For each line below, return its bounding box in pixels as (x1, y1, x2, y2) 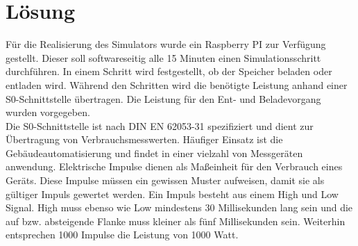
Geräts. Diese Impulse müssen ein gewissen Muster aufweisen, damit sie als (6, 173, 325, 188)
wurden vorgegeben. (6, 105, 90, 120)
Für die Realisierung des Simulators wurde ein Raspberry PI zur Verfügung (6, 37, 326, 51)
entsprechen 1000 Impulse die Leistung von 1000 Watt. (6, 227, 239, 242)
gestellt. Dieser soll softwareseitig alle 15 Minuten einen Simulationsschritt (6, 50, 321, 65)
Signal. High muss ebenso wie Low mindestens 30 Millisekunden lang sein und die (6, 200, 353, 215)
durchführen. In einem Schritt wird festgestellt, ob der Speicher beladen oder (6, 64, 332, 79)
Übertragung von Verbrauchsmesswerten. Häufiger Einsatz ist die (6, 132, 283, 147)
